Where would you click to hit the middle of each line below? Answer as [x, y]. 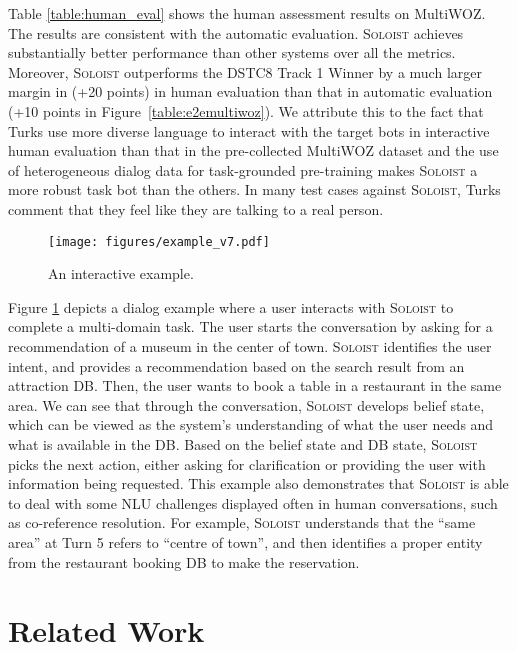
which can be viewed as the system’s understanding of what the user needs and [251, 424]
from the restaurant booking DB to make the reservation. [184, 561]
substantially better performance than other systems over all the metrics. [232, 52]
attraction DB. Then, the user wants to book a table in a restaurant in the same [255, 385]
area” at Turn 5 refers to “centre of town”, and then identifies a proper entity [245, 541]
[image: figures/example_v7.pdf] [159, 241]
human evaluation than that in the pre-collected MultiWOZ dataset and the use [253, 150]
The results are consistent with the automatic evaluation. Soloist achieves [236, 32]
